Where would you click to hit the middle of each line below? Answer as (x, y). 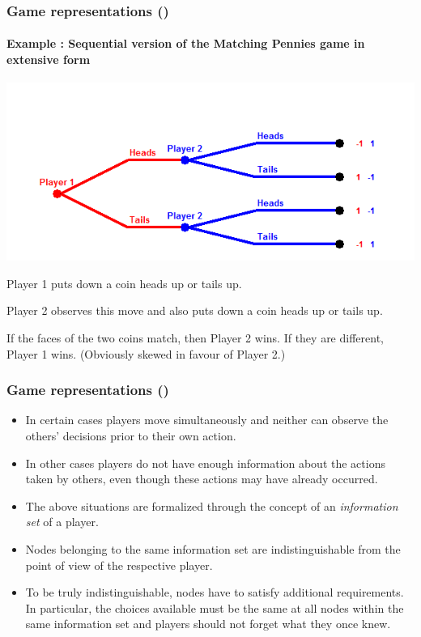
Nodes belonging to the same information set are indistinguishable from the (213, 549)
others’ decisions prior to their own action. (131, 436)
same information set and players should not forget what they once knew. (208, 624)
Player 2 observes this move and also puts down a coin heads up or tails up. (195, 310)
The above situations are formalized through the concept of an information (212, 505)
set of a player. (62, 522)
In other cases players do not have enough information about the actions (205, 463)
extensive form (49, 59)
